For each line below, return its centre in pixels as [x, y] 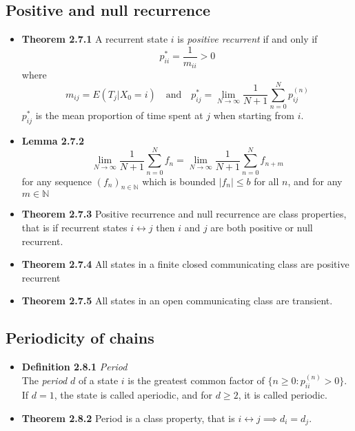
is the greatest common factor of [196, 380]
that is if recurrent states [74, 227]
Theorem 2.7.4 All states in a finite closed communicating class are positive [185, 264]
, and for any [315, 181]
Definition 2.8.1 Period [74, 367]
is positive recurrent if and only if [247, 39]
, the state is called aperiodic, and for [133, 394]
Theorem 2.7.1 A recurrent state [95, 39]
